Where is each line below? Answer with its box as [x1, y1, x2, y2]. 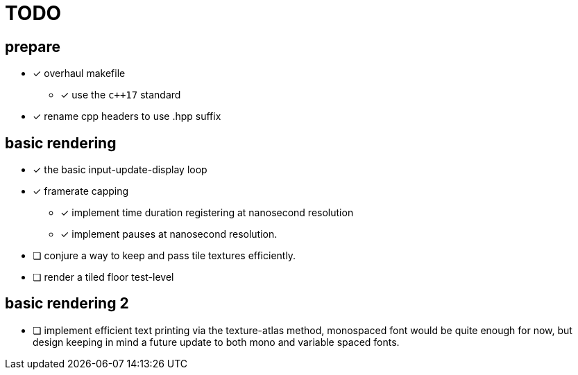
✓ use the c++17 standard [60, 89, 181, 101]
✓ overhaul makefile [33, 67, 126, 80]
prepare [5, 37, 60, 55]
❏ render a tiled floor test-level [33, 271, 174, 284]
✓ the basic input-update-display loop [33, 164, 207, 176]
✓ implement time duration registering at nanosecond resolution [60, 207, 354, 219]
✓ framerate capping [33, 185, 129, 198]
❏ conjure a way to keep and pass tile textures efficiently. [33, 250, 296, 262]
